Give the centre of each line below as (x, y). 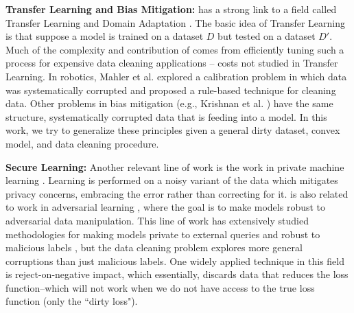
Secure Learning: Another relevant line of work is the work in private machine (175, 166)
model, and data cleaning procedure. (82, 143)
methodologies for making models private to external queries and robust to (163, 234)
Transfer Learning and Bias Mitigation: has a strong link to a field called (171, 9)
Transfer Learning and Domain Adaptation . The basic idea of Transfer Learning (175, 22)
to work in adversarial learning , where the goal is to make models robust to (166, 207)
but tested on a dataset (267, 36)
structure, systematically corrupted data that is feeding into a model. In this (166, 116)
